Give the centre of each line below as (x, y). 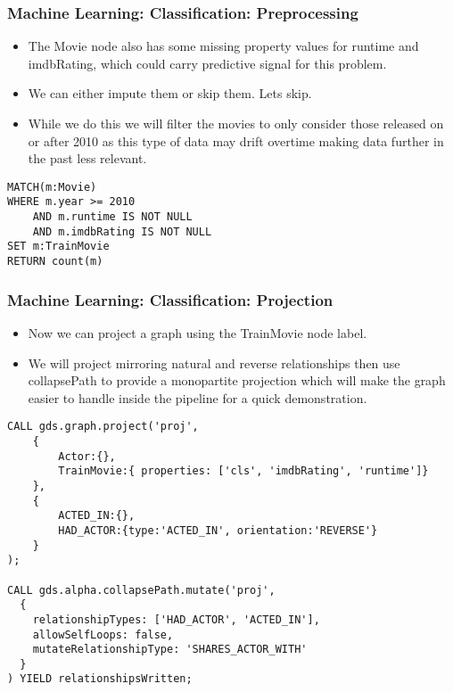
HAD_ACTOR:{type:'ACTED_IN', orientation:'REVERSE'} (218, 530)
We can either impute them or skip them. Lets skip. (170, 93)
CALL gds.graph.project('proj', (103, 427)
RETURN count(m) (55, 262)
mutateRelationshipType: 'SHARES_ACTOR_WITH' (170, 650)
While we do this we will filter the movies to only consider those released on (236, 123)
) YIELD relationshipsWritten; (100, 679)
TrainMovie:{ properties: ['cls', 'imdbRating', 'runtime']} (243, 471)
